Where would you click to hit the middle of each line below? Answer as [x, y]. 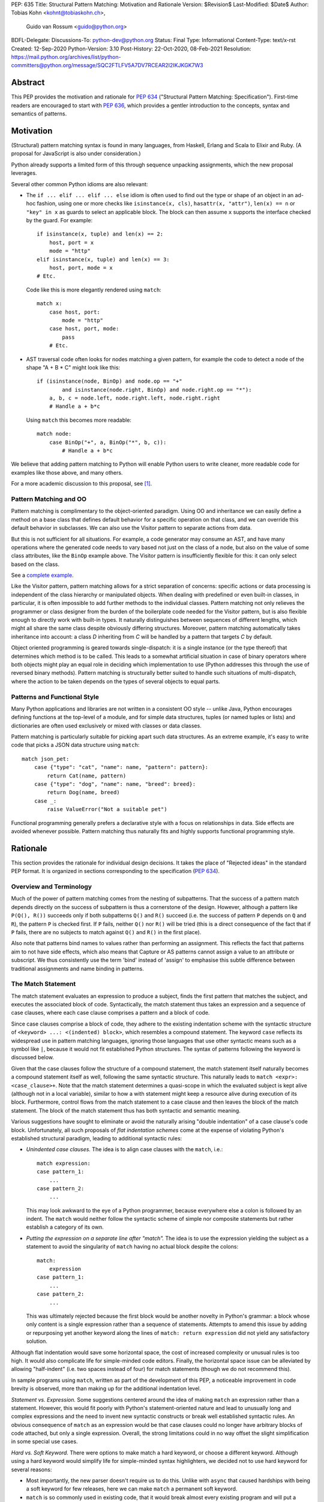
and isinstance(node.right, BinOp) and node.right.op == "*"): [157, 390]
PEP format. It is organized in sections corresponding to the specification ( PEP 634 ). [115, 871]
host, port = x [71, 242]
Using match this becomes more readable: [79, 420]
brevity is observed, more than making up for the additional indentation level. [106, 1388]
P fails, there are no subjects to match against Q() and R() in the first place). [106, 932]
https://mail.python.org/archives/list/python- [66, 56]
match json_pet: [46, 759]
